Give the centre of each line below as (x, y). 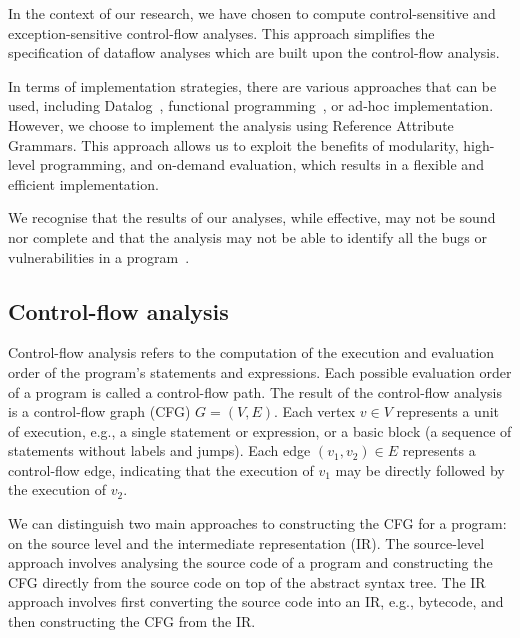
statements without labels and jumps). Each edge (159, 450)
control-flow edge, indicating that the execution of (161, 469)
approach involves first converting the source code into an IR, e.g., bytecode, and (256, 601)
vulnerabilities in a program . (99, 256)
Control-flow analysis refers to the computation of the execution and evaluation (251, 352)
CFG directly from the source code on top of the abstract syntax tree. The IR (247, 581)
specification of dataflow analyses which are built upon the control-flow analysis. (254, 52)
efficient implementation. (83, 183)
